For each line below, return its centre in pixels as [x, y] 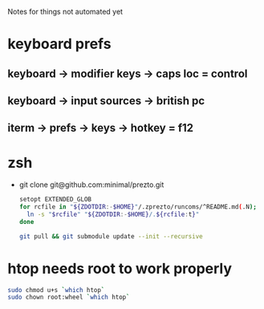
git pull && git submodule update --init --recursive [111, 236]
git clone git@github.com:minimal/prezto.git [91, 185]
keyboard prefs [59, 44]
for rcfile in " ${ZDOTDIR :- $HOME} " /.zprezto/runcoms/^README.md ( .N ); [138, 207]
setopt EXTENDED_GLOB [55, 200]
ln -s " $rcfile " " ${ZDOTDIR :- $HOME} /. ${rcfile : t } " [113, 215]
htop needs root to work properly [120, 268]
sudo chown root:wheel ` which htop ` [69, 297]
